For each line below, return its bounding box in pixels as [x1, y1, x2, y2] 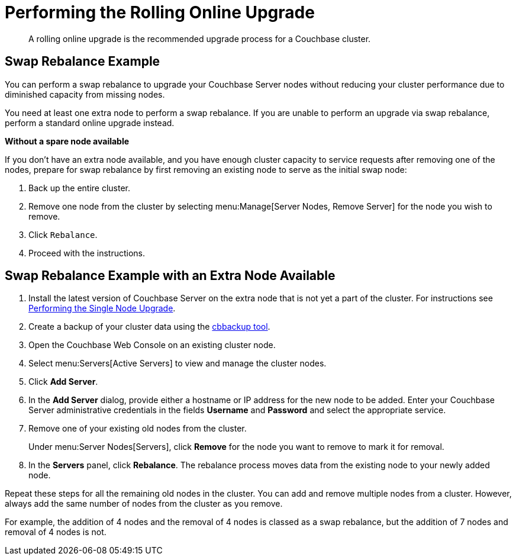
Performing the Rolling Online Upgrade [5, 2, 315, 22]
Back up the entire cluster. [28, 182, 131, 193]
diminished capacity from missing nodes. [5, 89, 165, 99]
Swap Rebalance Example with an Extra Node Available [5, 268, 336, 284]
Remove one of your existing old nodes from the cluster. [28, 423, 247, 434]
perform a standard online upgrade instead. [5, 117, 175, 128]
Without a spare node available [5, 136, 130, 146]
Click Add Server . [28, 376, 98, 387]
